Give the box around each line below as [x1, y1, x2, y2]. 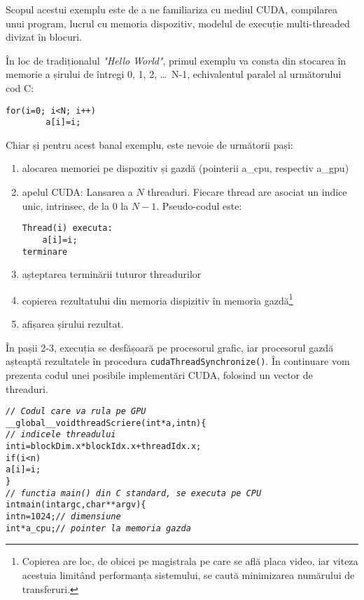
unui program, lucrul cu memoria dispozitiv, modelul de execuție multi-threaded [6, 15, 350, 30]
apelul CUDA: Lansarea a [22, 185, 133, 199]
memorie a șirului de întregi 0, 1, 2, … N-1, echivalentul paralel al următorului [6, 67, 342, 81]
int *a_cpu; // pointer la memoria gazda [6, 523, 191, 533]
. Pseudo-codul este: [156, 198, 242, 213]
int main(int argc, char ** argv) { [6, 500, 146, 510]
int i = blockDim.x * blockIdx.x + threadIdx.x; [6, 441, 202, 452]
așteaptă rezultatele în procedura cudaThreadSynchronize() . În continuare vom [6, 354, 350, 368]
